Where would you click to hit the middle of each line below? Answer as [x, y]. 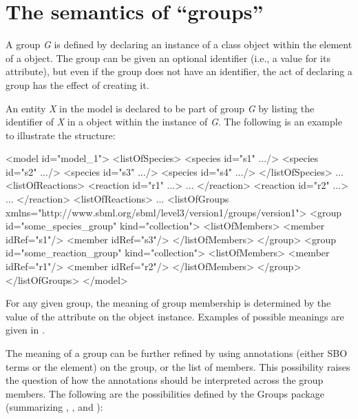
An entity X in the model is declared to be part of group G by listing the [160, 108]
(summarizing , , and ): [54, 407]
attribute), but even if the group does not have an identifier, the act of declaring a [179, 71]
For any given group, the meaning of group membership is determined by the [168, 303]
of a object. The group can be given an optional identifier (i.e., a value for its [168, 58]
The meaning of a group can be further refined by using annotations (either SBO [177, 353]
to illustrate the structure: [61, 135]
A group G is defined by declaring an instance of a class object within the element [179, 44]
